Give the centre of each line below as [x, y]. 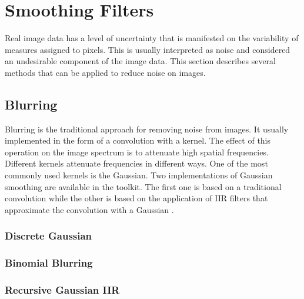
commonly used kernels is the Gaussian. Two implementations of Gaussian [139, 175]
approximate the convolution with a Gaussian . [89, 209]
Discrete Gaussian [49, 236]
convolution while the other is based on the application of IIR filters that [136, 198]
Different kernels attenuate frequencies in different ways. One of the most [136, 163]
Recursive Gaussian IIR [62, 290]
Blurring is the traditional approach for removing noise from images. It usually [147, 129]
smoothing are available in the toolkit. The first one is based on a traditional [143, 186]
